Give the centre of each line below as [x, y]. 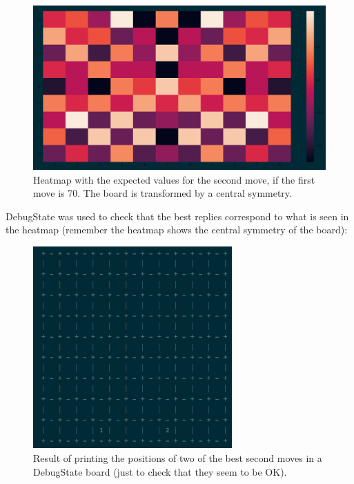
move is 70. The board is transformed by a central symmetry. [163, 193]
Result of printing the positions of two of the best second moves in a [178, 458]
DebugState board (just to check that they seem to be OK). [160, 471]
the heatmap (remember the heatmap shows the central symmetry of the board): [177, 230]
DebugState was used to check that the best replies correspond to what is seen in [177, 216]
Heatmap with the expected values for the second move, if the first [174, 179]
